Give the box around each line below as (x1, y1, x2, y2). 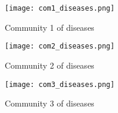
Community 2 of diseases (5, 59, 94, 71)
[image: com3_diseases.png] (5, 80, 115, 89)
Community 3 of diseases (5, 97, 94, 109)
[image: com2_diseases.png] (5, 42, 115, 51)
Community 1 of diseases (5, 21, 94, 33)
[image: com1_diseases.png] (5, 4, 115, 12)
